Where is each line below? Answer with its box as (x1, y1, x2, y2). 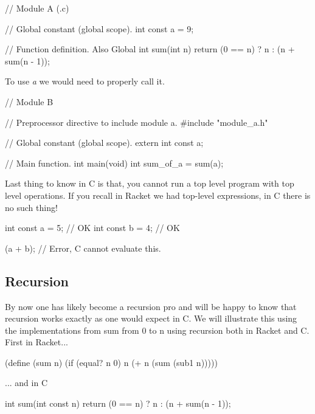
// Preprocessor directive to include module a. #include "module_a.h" (5, 116, 268, 128)
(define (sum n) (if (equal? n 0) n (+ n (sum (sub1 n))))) (5, 356, 218, 368)
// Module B (5, 95, 54, 108)
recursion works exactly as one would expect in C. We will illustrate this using (5, 312, 297, 325)
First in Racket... (5, 336, 68, 348)
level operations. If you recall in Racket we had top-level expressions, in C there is (5, 188, 311, 201)
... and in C (5, 376, 48, 389)
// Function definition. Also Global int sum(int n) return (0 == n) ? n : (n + (5, 43, 295, 55)
